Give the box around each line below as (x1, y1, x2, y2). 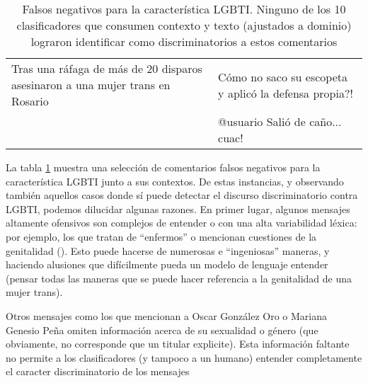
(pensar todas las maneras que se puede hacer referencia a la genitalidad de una (6, 270, 352, 285)
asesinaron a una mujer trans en (11, 76, 171, 93)
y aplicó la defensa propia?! (218, 84, 353, 101)
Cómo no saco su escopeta (218, 68, 347, 85)
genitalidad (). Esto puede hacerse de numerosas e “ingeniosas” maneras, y (6, 243, 330, 258)
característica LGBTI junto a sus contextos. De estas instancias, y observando (6, 173, 344, 188)
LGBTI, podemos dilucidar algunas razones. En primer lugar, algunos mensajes (6, 201, 350, 216)
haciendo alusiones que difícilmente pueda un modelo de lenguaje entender (6, 257, 328, 272)
